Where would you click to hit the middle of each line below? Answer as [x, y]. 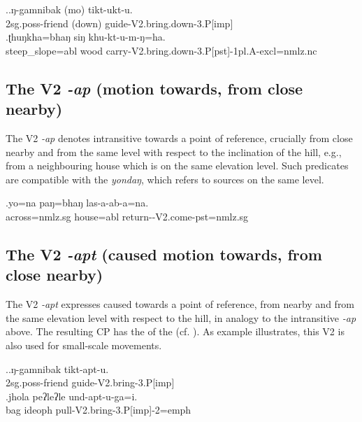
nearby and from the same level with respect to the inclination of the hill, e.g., [174, 152]
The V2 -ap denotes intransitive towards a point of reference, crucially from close [179, 138]
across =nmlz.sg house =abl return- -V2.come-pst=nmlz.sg [127, 216]
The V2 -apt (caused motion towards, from [164, 254]
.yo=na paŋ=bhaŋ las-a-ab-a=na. [77, 203]
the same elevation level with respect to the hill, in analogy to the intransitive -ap [181, 317]
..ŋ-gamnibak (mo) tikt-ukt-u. [69, 9]
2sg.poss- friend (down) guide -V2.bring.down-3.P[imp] [120, 23]
